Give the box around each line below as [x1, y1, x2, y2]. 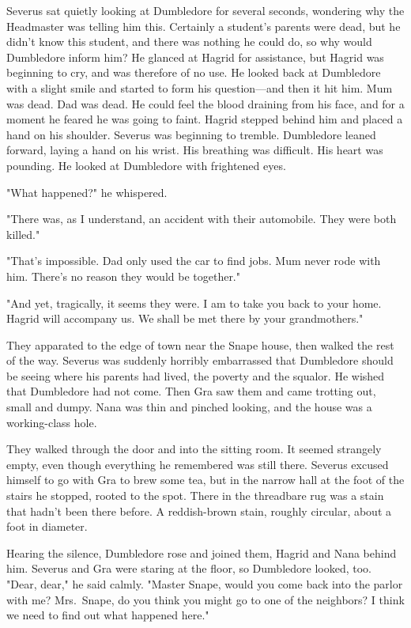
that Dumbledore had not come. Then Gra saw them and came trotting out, [6, 383, 376, 399]
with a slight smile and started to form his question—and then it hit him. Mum [6, 79, 393, 96]
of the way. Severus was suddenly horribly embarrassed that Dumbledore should [6, 352, 394, 369]
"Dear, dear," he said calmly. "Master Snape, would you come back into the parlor [6, 576, 403, 592]
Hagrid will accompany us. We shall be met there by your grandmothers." [6, 310, 364, 327]
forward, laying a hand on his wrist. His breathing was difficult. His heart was [6, 142, 383, 158]
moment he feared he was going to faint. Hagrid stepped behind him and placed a [6, 111, 403, 127]
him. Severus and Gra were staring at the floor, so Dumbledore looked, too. [6, 560, 371, 577]
